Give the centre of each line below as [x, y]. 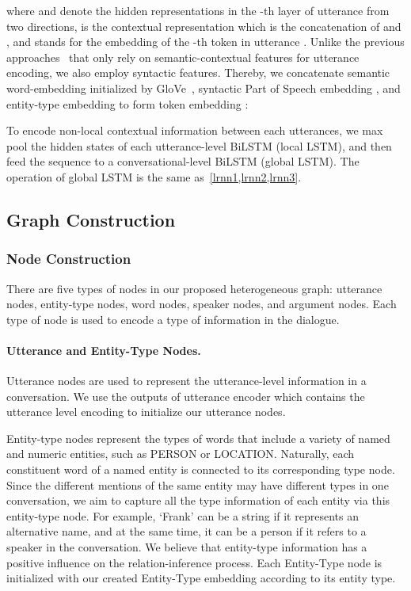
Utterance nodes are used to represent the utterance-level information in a [186, 381]
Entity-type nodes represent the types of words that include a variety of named [198, 438]
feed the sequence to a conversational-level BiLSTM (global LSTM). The [183, 161]
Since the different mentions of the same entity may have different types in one [198, 484]
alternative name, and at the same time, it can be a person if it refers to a [186, 531]
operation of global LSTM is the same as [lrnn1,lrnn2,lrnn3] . [154, 176]
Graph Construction [91, 219]
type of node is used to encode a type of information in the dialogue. [173, 319]
